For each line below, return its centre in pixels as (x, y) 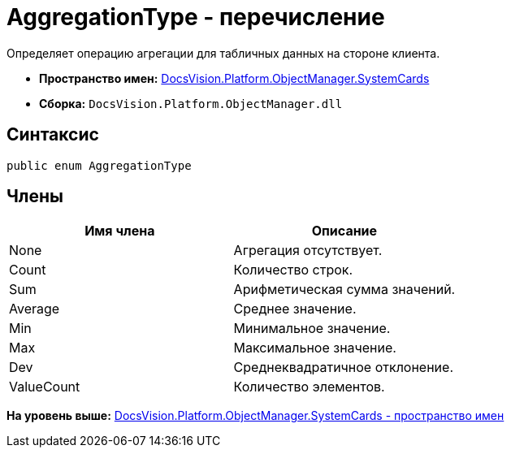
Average (35, 309)
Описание (344, 231)
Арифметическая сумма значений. (344, 290)
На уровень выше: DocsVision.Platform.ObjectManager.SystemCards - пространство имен (256, 416)
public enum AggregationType (99, 165)
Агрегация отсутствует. (308, 251)
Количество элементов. (309, 387)
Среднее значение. (295, 309)
